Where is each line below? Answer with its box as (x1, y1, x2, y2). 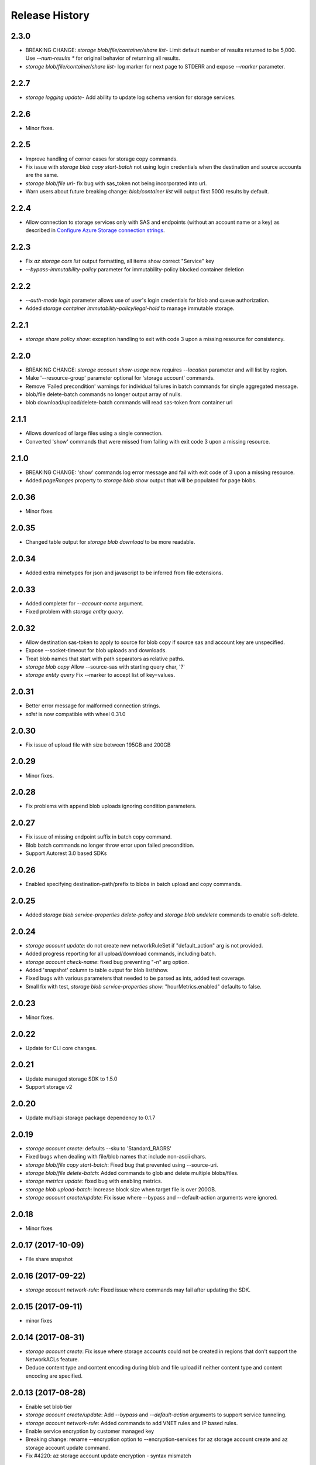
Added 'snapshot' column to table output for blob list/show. (25, 967, 169, 974)
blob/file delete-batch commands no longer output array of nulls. (25, 391, 183, 398)
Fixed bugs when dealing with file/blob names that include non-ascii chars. (25, 1153, 207, 1160)
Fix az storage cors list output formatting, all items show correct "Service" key (25, 258, 215, 265)
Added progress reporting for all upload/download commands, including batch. (25, 950, 217, 958)
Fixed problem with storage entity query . (25, 608, 124, 615)
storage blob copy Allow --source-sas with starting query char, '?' (25, 663, 186, 670)
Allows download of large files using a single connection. (25, 430, 163, 437)
